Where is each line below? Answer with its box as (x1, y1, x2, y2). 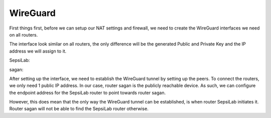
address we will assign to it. (9, 48, 67, 54)
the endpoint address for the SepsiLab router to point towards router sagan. (9, 89, 166, 95)
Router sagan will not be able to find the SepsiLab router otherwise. (9, 105, 149, 112)
